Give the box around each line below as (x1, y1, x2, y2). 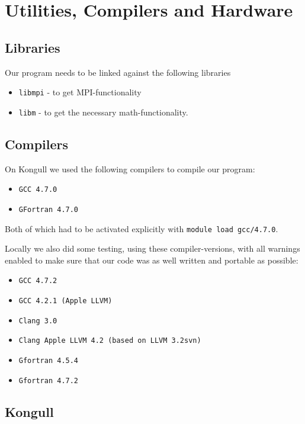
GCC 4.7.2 (18, 277, 57, 285)
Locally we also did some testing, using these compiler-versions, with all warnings (5, 242, 300, 255)
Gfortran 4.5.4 (18, 356, 79, 365)
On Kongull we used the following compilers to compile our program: (5, 162, 255, 175)
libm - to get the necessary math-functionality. (18, 105, 188, 118)
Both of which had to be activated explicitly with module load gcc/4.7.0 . (5, 222, 278, 235)
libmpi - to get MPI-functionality (18, 86, 142, 98)
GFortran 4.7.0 (18, 205, 79, 214)
